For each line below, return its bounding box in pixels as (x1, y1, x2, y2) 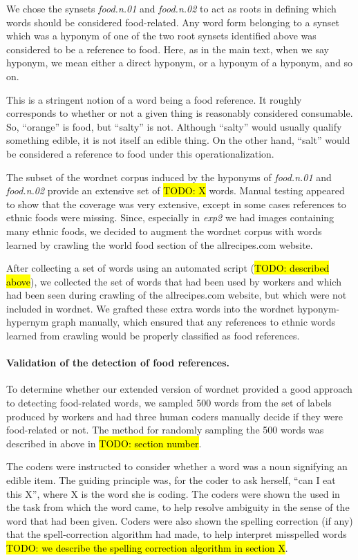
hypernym (6, 315, 49, 329)
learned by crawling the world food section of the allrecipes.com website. (6, 237, 313, 252)
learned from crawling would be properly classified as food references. (6, 328, 300, 343)
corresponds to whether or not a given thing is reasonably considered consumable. (6, 106, 353, 120)
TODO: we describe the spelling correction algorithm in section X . (6, 540, 288, 554)
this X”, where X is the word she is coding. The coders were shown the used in (6, 486, 340, 501)
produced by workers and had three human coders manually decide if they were (6, 409, 343, 423)
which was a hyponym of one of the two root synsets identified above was (6, 28, 317, 43)
